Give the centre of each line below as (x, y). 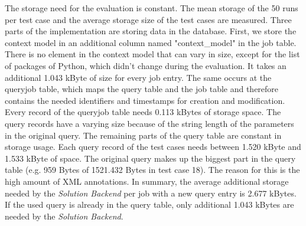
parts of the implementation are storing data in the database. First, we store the (151, 31)
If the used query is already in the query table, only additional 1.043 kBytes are (149, 204)
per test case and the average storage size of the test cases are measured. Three (148, 19)
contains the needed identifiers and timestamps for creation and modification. (145, 100)
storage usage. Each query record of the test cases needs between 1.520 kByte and (153, 147)
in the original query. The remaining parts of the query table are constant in (143, 135)
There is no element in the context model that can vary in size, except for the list (152, 54)
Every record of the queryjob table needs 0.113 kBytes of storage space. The (143, 112)
